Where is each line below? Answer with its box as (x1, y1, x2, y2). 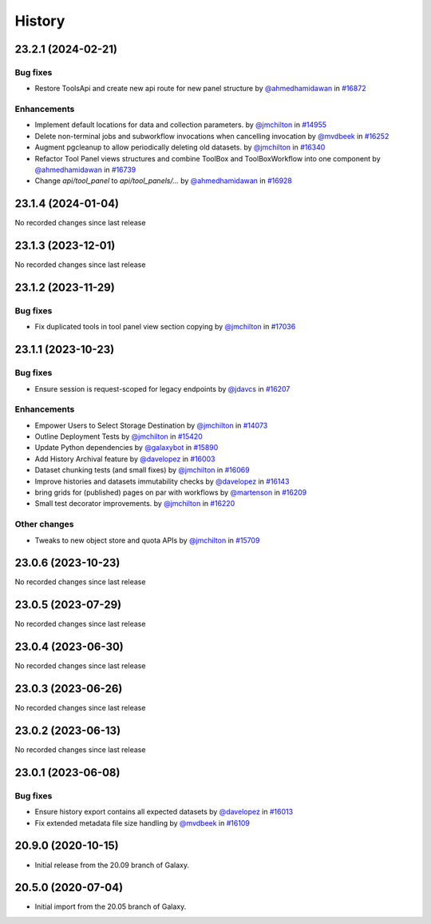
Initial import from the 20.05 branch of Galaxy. (34, 902, 187, 911)
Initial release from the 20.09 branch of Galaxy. (34, 860, 189, 870)
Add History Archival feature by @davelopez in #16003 (34, 454, 215, 464)
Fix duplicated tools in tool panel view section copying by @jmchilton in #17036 (34, 322, 296, 332)
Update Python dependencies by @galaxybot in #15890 (34, 443, 219, 452)
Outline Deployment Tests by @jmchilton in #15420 (34, 432, 203, 441)
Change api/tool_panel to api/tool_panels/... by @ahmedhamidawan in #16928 (34, 176, 293, 185)
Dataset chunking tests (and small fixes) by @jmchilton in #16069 (34, 465, 251, 475)
